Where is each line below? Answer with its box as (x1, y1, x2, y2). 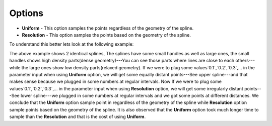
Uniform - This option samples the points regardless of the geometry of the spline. (22, 25, 194, 31)
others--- (235, 58, 255, 64)
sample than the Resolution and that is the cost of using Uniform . (9, 113, 146, 120)
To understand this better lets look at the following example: (9, 41, 134, 47)
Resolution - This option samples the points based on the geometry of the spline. (22, 32, 191, 38)
